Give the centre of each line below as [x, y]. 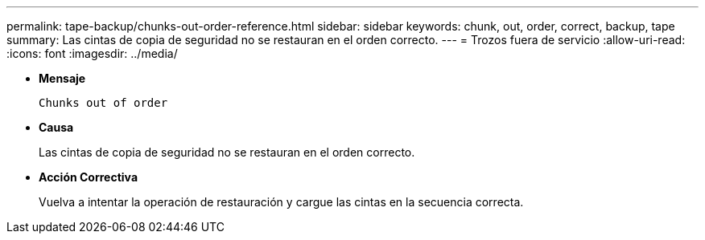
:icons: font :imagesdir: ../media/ [92, 53]
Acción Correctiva [89, 177]
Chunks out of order [103, 103]
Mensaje [62, 78]
